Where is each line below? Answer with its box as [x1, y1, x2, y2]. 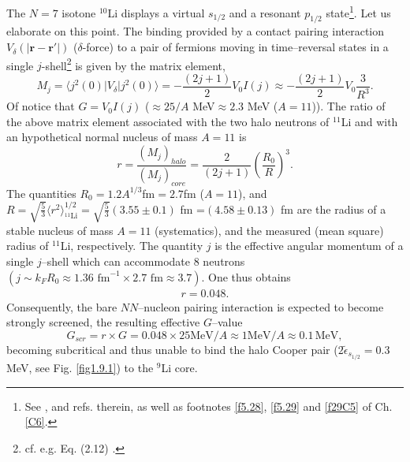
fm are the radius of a [281, 200, 386, 217]
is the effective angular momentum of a [214, 237, 404, 254]
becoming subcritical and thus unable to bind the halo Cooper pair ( [6, 341, 338, 357]
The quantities [6, 184, 76, 201]
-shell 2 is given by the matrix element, [41, 54, 225, 73]
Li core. [161, 359, 198, 375]
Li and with [341, 113, 398, 129]
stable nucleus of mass [6, 222, 114, 238]
